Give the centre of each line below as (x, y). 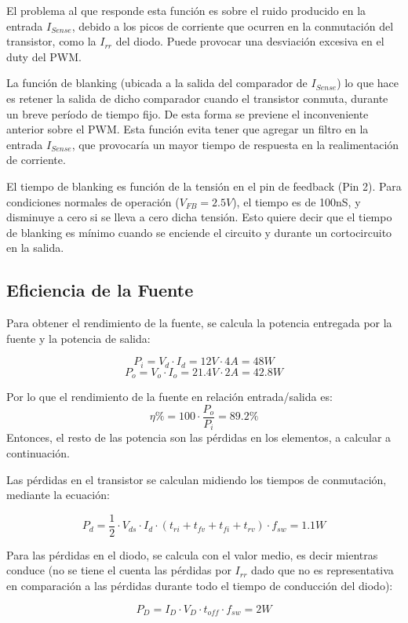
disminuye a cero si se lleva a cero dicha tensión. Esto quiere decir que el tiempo (199, 217)
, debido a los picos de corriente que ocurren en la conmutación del (233, 26)
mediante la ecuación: (58, 495)
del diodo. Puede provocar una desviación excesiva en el (250, 41)
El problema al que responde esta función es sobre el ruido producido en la (186, 10)
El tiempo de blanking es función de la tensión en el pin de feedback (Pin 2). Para (204, 186)
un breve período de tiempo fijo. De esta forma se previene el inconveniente (188, 113)
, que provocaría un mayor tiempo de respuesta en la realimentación (235, 144)
